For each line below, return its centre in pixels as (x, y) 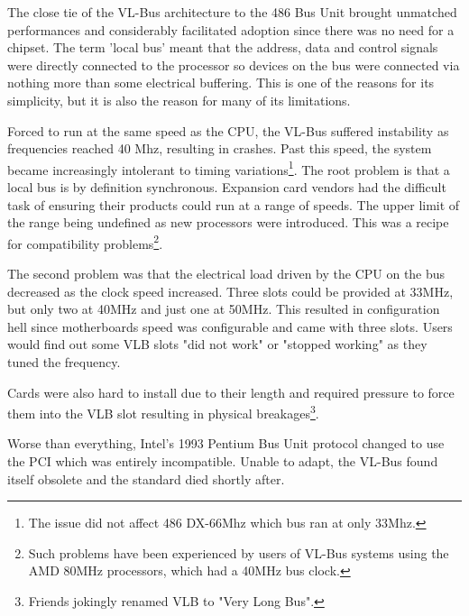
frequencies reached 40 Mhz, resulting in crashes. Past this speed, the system (220, 148)
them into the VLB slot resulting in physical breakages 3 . (163, 412)
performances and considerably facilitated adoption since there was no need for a (231, 29)
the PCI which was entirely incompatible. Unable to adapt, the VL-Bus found (223, 461)
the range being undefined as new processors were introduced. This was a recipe (228, 222)
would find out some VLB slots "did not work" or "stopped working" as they (217, 344)
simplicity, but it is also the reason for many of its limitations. (179, 100)
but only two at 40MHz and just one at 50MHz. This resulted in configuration (224, 309)
